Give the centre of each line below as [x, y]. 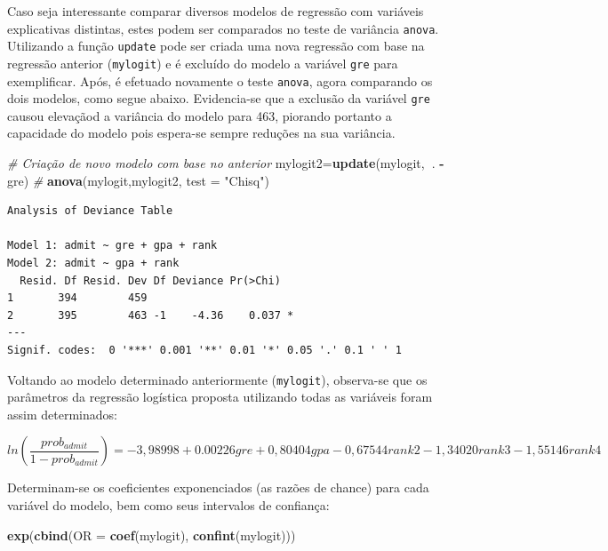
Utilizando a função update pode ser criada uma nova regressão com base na [216, 46]
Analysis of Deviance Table [90, 211]
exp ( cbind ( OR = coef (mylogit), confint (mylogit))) [152, 535]
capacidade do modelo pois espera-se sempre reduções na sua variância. [201, 133]
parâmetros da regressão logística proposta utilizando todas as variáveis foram [220, 397]
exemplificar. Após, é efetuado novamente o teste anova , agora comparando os [220, 80]
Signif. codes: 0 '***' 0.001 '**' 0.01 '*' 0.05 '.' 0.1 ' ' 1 [204, 350]
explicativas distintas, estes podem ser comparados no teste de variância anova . [223, 28]
